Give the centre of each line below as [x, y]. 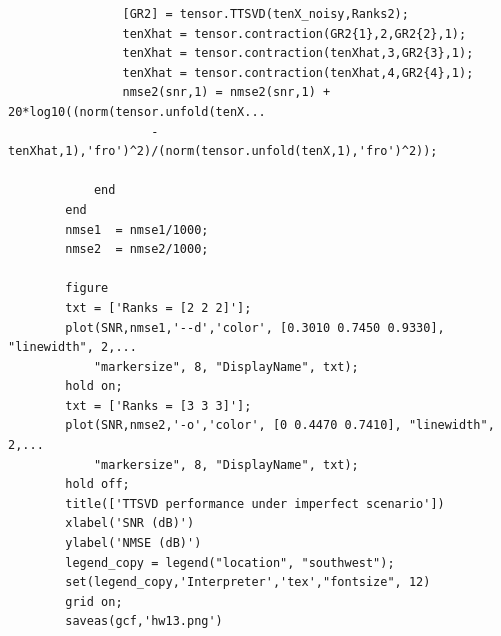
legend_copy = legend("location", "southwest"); [230, 562]
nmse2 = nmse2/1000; [137, 249]
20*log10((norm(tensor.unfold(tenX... [137, 111]
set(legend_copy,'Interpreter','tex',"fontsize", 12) [248, 582]
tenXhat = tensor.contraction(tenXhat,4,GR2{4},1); [298, 72]
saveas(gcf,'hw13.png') [144, 621]
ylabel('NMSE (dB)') [133, 543]
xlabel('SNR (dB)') [130, 523]
